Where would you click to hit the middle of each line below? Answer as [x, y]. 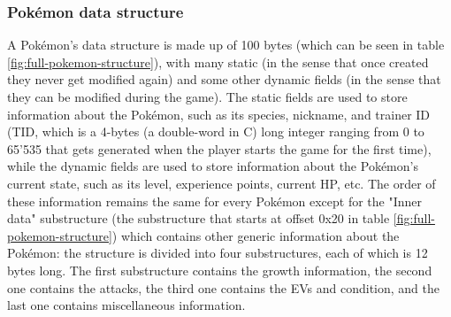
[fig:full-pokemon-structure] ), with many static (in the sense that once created [218, 62]
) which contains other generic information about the [256, 235]
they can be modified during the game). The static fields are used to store [207, 97]
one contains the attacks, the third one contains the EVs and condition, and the [224, 287]
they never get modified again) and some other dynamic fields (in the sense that [224, 79]
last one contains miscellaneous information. [126, 305]
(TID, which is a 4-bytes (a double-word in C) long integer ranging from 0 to [216, 131]
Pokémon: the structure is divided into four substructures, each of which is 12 [218, 253]
